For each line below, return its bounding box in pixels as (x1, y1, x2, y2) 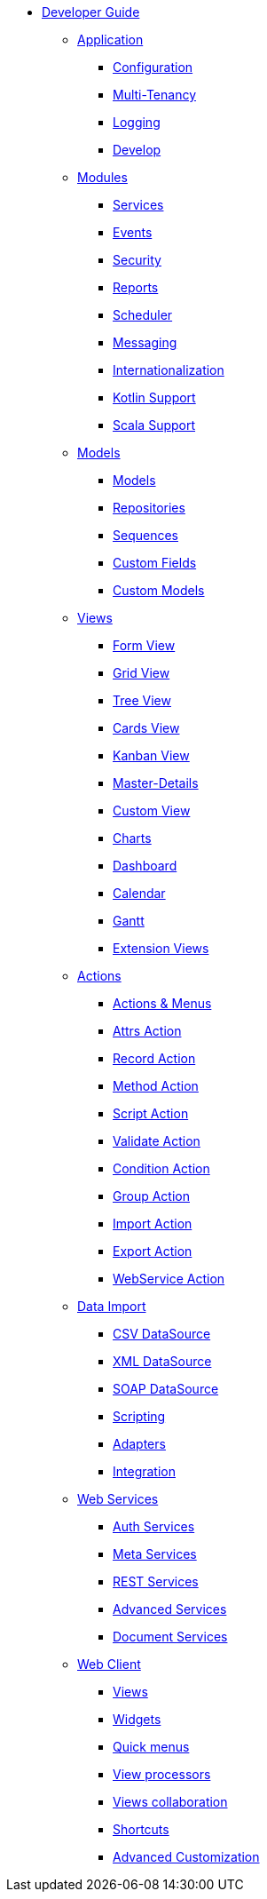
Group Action (113, 1188, 190, 1204)
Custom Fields (113, 555, 197, 570)
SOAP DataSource (113, 1381, 219, 1396)
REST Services (113, 1574, 199, 1589)
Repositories (113, 500, 185, 515)
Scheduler (113, 307, 173, 322)
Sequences (113, 528, 178, 543)
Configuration (113, 60, 193, 75)
